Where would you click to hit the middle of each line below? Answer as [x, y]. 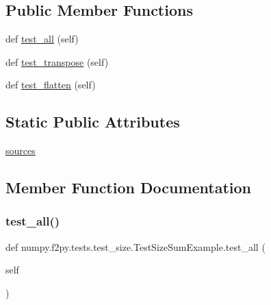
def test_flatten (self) [51, 85]
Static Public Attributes [93, 122]
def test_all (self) [42, 39]
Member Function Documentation [129, 187]
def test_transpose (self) [57, 61]
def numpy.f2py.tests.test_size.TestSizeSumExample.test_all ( [135, 246]
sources [21, 150]
